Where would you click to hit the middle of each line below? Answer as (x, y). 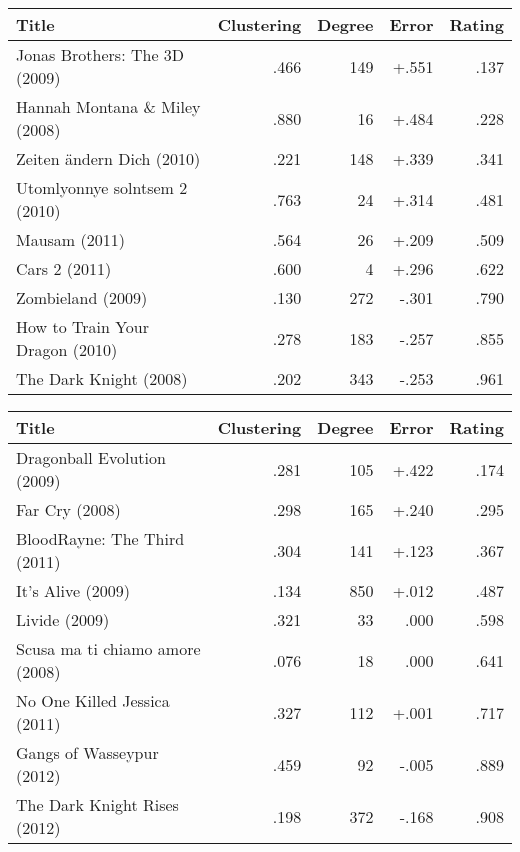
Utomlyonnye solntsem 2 (102, 187)
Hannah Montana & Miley (108, 106)
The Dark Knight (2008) (102, 378)
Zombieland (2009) (82, 297)
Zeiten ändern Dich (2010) (108, 158)
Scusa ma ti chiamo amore (108, 648)
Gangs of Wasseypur (87, 752)
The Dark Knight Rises (97, 804)
